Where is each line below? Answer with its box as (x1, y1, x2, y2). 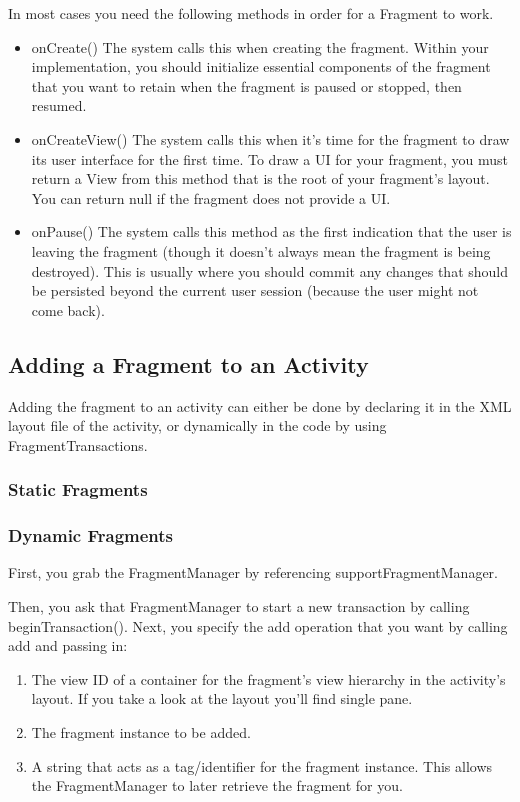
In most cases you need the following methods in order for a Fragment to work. (8, 3, 494, 23)
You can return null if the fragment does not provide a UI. (31, 187, 391, 208)
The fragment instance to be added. (31, 721, 251, 742)
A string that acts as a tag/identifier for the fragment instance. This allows (31, 755, 493, 776)
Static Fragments (8, 477, 148, 502)
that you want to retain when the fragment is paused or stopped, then (31, 75, 462, 96)
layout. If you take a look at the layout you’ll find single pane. (31, 688, 413, 709)
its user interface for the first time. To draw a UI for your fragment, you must (31, 148, 509, 169)
